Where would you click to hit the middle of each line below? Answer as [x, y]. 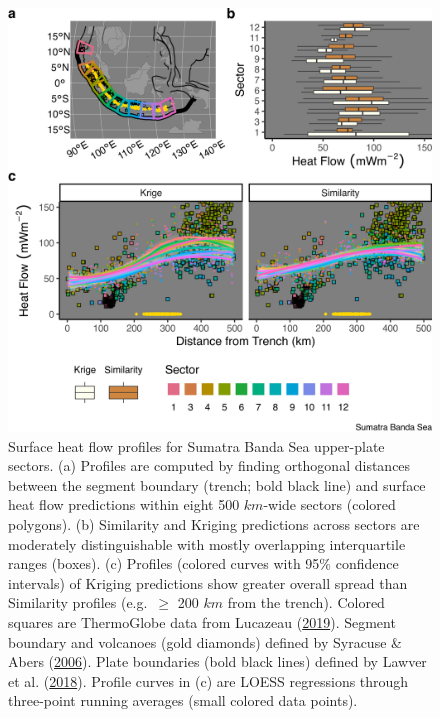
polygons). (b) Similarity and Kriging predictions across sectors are [214, 523]
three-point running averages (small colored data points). [183, 700]
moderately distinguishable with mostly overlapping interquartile [207, 543]
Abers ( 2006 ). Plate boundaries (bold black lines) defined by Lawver [217, 661]
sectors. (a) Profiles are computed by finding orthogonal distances [209, 465]
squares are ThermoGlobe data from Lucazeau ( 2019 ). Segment [202, 621]
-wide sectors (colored [329, 504]
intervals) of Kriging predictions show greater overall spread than [208, 582]
